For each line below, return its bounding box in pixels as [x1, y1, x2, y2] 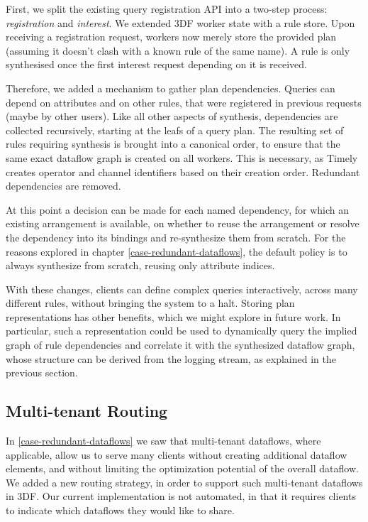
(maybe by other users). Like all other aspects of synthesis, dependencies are [6, 109, 338, 124]
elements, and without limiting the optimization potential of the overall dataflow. [6, 461, 359, 476]
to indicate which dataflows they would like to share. [6, 503, 235, 518]
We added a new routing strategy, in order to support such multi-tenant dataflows [6, 474, 363, 489]
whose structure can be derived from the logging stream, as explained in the [6, 351, 336, 366]
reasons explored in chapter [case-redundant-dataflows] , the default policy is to [6, 244, 347, 259]
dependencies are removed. [6, 178, 121, 193]
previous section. [6, 365, 78, 380]
